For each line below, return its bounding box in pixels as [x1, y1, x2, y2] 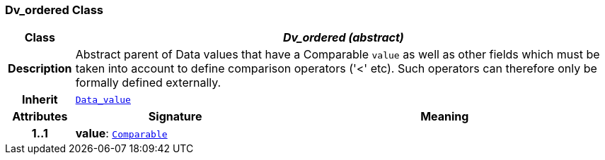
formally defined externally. [75, 75, 221, 90]
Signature [148, 109, 202, 124]
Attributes [12, 109, 68, 124]
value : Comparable [75, 126, 168, 141]
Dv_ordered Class [5, 3, 104, 17]
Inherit [21, 92, 58, 107]
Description [8, 61, 72, 76]
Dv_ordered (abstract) [282, 30, 404, 45]
